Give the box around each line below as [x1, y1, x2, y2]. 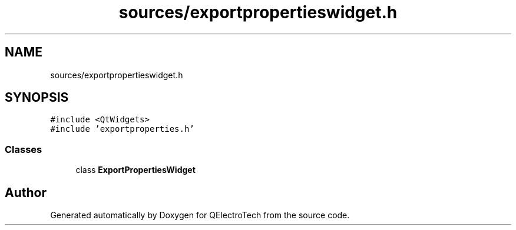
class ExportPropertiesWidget [75, 165, 196, 175]
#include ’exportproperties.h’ [50, 124, 194, 134]
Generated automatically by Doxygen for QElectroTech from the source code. [50, 210, 350, 221]
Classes [5, 143, 42, 155]
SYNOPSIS [5, 90, 69, 105]
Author [5, 185, 47, 200]
